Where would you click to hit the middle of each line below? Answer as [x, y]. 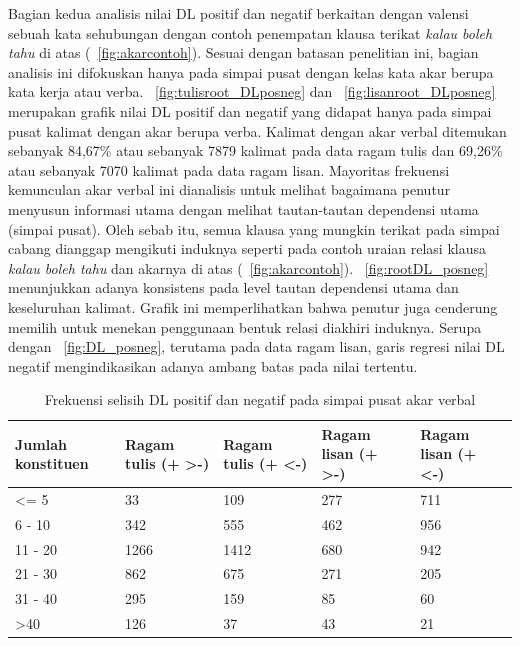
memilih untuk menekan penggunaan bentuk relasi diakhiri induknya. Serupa [245, 326]
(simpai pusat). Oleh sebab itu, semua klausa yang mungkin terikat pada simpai [254, 228]
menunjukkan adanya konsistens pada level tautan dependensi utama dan [233, 287]
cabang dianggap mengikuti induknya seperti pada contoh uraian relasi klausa [247, 248]
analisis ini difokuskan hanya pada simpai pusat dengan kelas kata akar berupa [251, 71]
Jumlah [41, 443]
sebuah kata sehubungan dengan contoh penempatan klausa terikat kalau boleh [250, 32]
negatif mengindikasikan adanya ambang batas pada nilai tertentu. [213, 365]
